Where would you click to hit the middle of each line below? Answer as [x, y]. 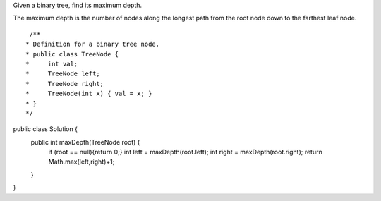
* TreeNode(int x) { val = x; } [89, 94]
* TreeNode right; [65, 84]
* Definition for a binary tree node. [93, 44]
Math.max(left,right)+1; [81, 162]
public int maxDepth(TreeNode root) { [85, 142]
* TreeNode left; [63, 74]
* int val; [52, 64]
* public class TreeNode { [72, 54]
